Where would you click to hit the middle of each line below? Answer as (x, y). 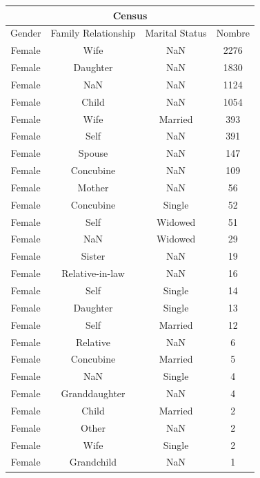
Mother (93, 187)
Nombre (233, 33)
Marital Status (176, 33)
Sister (93, 256)
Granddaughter (93, 393)
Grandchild (93, 462)
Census (130, 15)
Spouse (93, 153)
